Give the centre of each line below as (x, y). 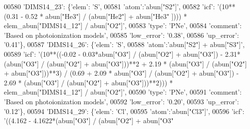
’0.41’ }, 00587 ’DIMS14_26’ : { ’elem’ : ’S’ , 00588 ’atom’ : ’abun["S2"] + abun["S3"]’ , (124, 44)
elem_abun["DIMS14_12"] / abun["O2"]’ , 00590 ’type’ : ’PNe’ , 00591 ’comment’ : (123, 92)
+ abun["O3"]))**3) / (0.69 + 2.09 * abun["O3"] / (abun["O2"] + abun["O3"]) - (121, 73)
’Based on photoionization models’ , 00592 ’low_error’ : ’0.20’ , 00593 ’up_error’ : (122, 101)
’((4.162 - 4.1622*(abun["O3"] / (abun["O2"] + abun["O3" (89, 121)
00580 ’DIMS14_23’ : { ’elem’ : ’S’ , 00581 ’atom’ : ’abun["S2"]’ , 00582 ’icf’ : (109, 6)
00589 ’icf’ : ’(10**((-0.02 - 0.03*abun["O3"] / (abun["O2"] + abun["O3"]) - (113, 54)
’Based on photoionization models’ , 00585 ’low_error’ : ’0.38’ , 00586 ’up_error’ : (122, 35)
